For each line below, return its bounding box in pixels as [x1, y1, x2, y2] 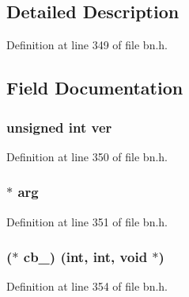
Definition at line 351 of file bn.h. [6, 213, 168, 229]
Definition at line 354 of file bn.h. [6, 278, 168, 295]
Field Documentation [6, 75, 183, 100]
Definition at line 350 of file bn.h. [6, 148, 168, 164]
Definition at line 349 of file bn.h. [6, 37, 168, 53]
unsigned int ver [6, 117, 112, 137]
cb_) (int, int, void [23, 247, 148, 267]
